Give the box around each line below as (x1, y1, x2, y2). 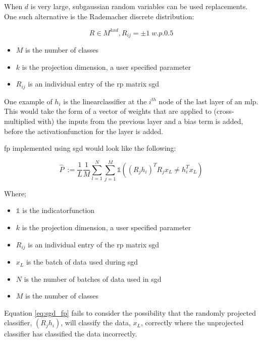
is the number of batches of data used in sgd (24, 273, 162, 284)
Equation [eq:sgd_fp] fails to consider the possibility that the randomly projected (4, 307, 256, 318)
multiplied (4, 115, 35, 126)
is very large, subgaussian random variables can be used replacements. (30, 1, 248, 11)
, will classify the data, (61, 317, 131, 328)
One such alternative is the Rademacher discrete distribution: (4, 11, 194, 21)
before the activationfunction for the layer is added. (4, 125, 164, 136)
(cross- (214, 106, 234, 116)
